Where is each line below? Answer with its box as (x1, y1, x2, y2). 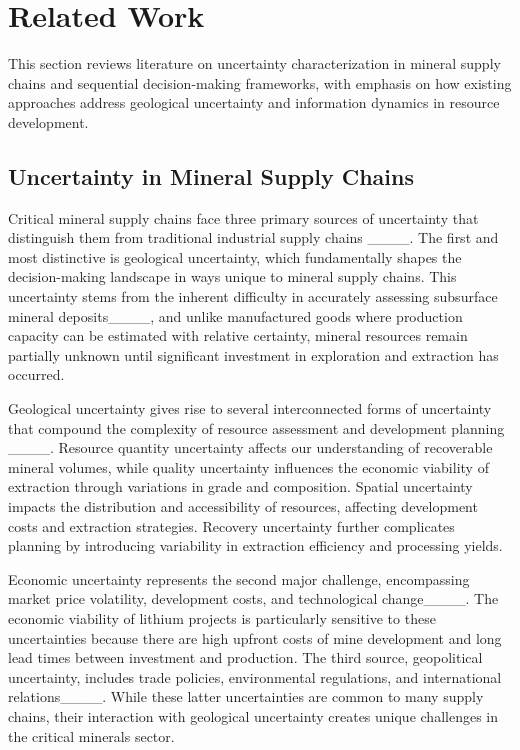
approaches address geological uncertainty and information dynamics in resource (8, 92, 500, 113)
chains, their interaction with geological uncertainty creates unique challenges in (8, 705, 498, 726)
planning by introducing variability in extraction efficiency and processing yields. (8, 535, 503, 556)
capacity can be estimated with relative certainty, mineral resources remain (8, 325, 468, 346)
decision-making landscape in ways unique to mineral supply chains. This (8, 266, 457, 287)
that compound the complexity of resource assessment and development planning (8, 417, 505, 438)
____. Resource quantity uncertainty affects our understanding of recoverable (8, 437, 493, 458)
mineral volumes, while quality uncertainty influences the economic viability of (8, 456, 489, 477)
